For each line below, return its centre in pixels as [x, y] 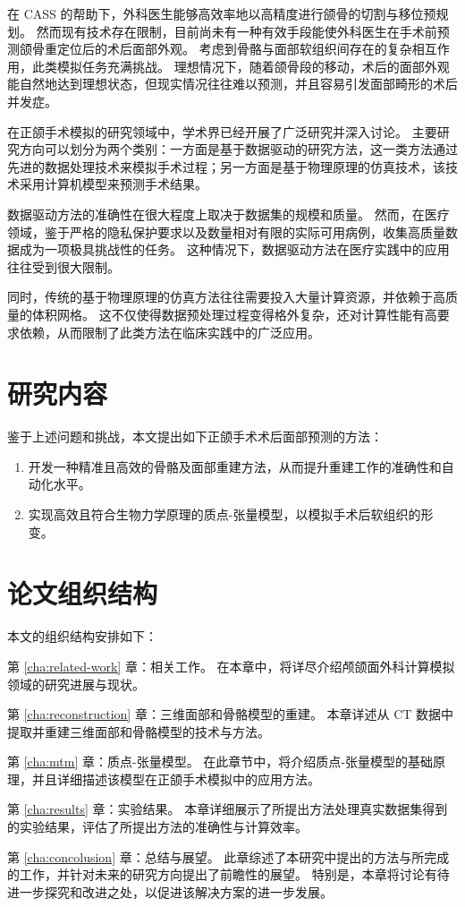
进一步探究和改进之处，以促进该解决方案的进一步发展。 [170, 891]
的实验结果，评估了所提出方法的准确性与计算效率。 [157, 827]
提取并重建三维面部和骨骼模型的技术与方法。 [139, 731]
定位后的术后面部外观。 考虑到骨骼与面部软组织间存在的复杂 [234, 49]
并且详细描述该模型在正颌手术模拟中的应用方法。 [176, 779]
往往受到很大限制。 [63, 266]
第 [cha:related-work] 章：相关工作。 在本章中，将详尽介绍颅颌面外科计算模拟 [231, 666]
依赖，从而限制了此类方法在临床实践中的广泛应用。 [169, 332]
